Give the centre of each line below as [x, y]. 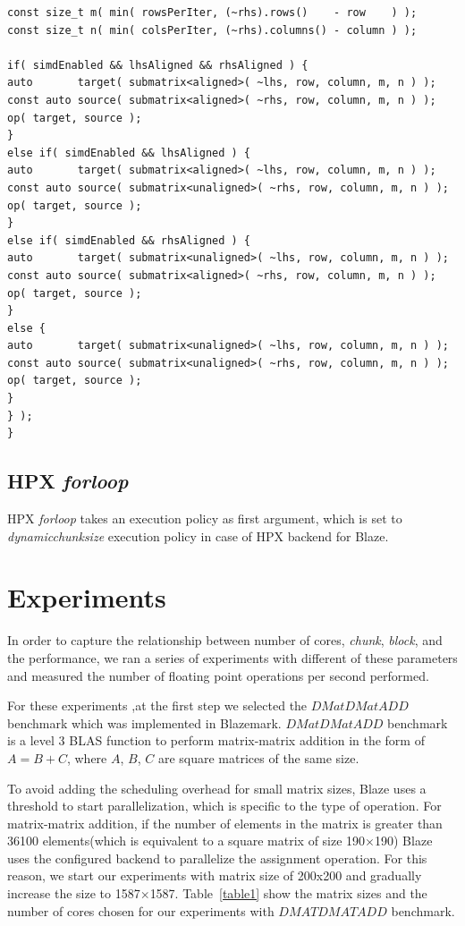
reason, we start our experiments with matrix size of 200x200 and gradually [215, 875]
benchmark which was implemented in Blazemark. [144, 722]
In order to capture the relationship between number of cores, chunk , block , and [225, 640]
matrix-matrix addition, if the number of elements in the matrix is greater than [225, 823]
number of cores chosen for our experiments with [141, 910]
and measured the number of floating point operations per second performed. [218, 675]
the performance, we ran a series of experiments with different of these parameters [232, 657]
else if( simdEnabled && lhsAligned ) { [129, 153]
